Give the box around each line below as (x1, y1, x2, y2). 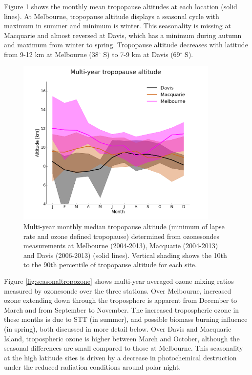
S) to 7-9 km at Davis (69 (103, 49, 180, 59)
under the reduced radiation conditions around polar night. (4, 362, 181, 372)
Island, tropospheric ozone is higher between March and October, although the (4, 333, 240, 343)
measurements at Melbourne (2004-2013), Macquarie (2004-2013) (23, 240, 218, 251)
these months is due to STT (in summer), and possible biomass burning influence (4, 314, 248, 324)
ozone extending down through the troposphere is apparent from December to (4, 295, 237, 305)
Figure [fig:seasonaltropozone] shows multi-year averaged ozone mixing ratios (4, 276, 234, 286)
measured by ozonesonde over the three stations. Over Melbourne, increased (4, 285, 231, 296)
